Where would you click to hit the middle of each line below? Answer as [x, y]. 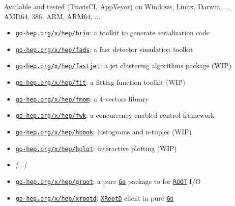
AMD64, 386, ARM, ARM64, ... [52, 16]
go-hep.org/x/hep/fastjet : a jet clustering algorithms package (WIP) [123, 65]
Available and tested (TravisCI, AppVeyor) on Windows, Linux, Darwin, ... [117, 6]
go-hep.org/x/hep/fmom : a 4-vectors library [82, 98]
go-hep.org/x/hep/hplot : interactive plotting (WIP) [96, 148]
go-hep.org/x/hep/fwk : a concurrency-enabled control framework [115, 115]
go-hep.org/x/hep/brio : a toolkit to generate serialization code [113, 33]
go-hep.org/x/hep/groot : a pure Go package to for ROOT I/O [108, 181]
